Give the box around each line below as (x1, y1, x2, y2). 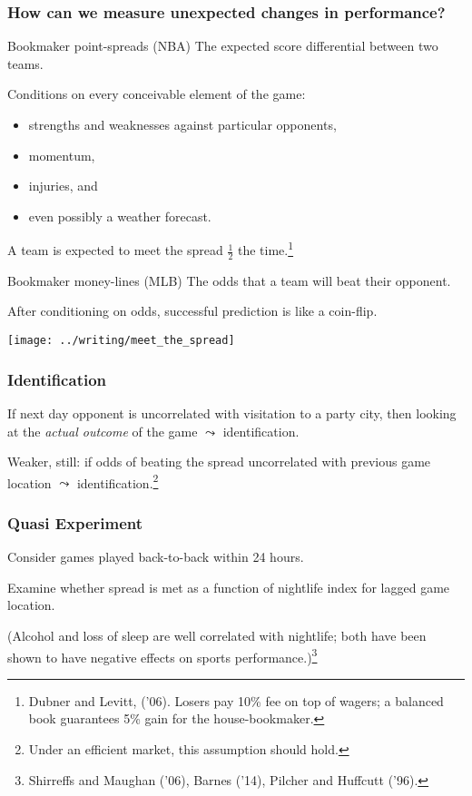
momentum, (28, 145, 95, 164)
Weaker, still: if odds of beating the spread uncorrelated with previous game (7, 452, 431, 471)
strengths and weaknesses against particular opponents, (28, 115, 337, 133)
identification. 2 (76, 470, 159, 492)
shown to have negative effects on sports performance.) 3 (7, 644, 318, 666)
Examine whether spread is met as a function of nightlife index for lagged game (7, 577, 450, 596)
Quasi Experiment (7, 511, 143, 534)
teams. (7, 54, 44, 73)
